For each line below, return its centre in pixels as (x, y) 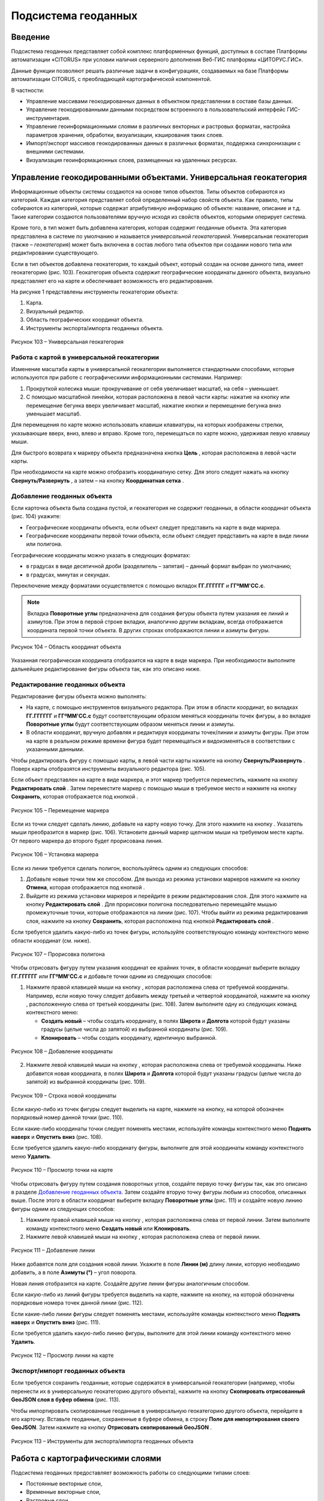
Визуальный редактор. (55, 311)
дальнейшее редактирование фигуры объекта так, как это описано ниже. (106, 669)
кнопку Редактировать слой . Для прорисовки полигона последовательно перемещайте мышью (151, 904)
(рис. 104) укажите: (36, 516)
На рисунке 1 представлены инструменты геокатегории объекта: (95, 292)
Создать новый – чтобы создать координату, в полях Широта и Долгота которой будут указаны (166, 1021)
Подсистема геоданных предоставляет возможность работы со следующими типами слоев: (131, 1472)
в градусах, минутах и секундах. (68, 575)
